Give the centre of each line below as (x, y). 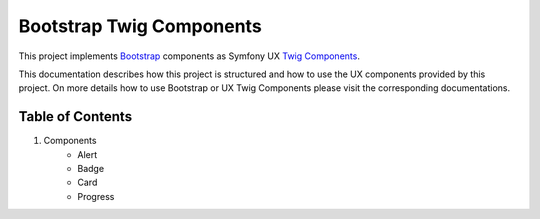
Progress (96, 196)
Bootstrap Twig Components (140, 26)
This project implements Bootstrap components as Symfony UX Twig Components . (189, 56)
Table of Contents (75, 116)
